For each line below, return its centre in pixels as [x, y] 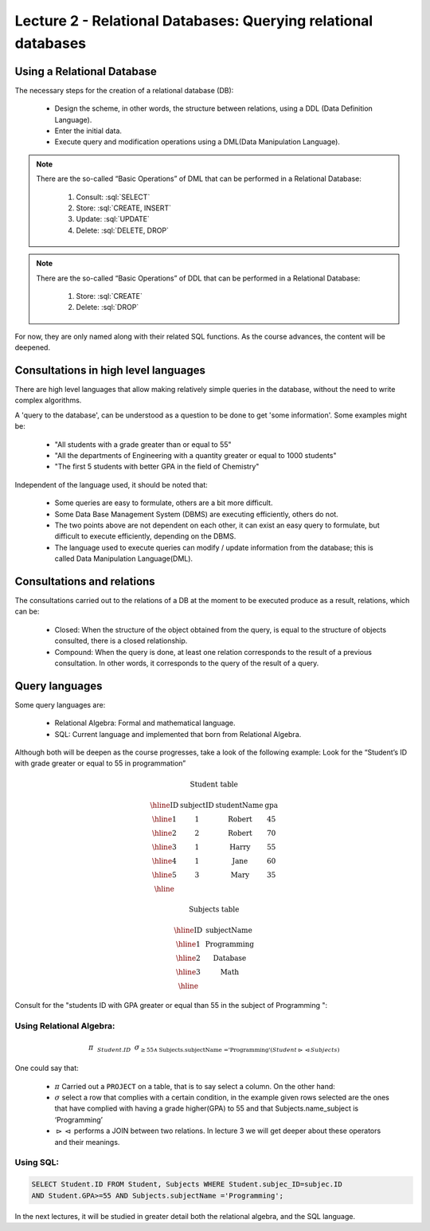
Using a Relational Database [86, 71]
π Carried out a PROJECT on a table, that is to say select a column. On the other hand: [195, 1086]
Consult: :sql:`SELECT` [113, 197]
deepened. [33, 347]
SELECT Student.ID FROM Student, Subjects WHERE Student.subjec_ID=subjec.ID [187, 1184]
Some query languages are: [60, 704]
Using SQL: [37, 1162]
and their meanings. [87, 1142]
